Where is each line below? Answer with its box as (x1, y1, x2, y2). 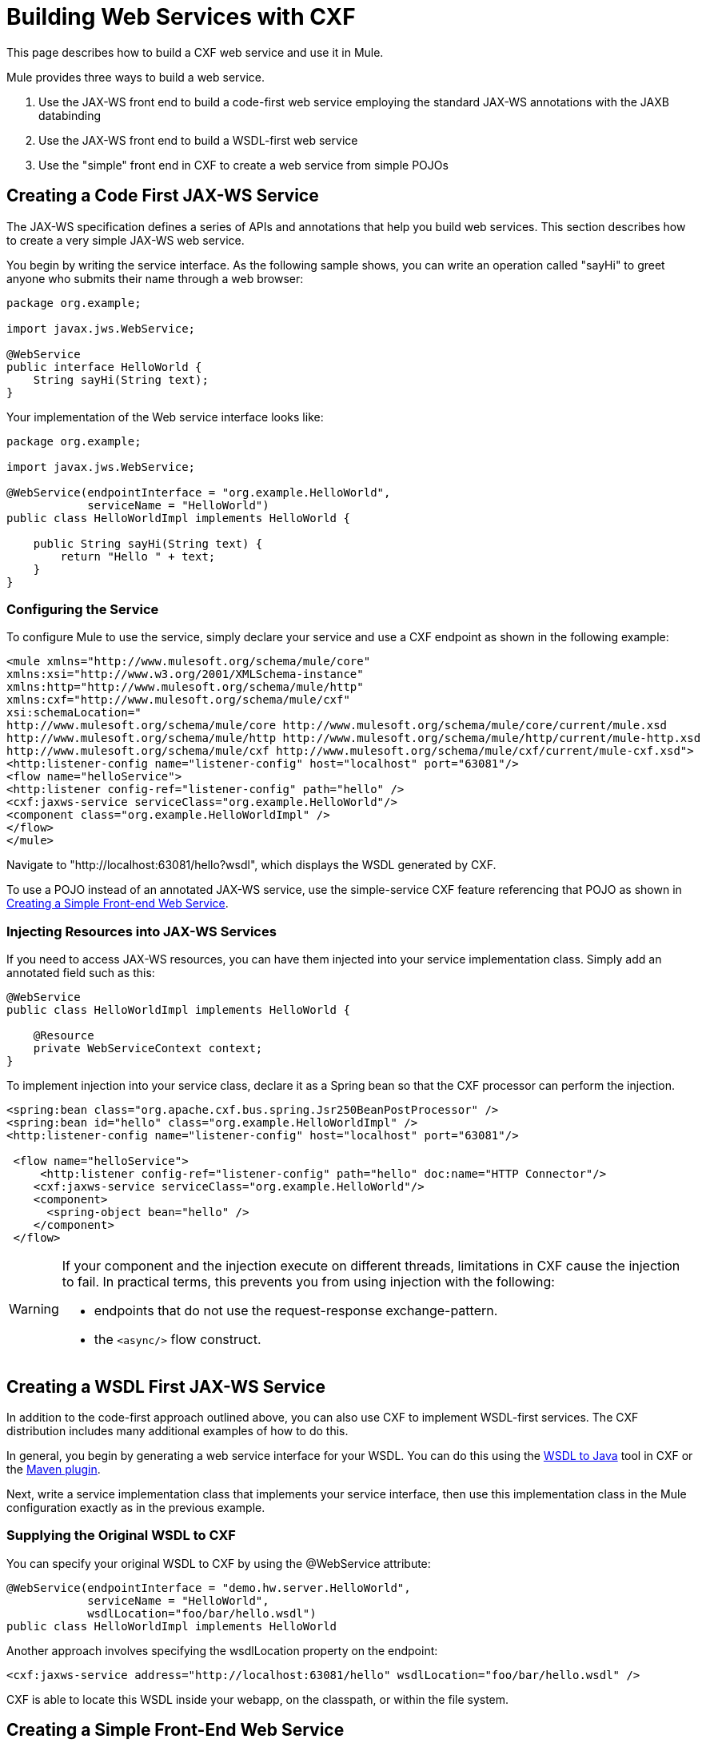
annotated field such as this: (6, 966, 155, 980)
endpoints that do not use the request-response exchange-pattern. (94, 1302, 498, 1319)
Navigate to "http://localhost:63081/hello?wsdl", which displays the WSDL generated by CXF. (6, 858, 497, 872)
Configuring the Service (6, 600, 159, 617)
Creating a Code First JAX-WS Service (6, 185, 319, 206)
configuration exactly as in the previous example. (6, 1500, 265, 1514)
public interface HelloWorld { (6, 360, 202, 373)
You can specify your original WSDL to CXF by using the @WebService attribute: (6, 1556, 431, 1570)
